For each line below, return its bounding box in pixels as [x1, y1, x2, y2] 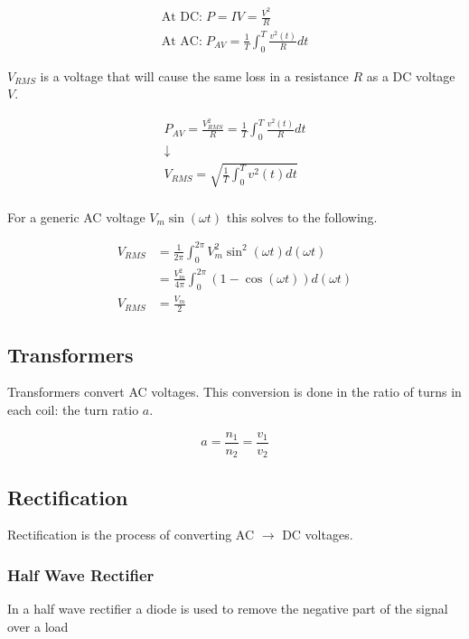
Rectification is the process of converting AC [7, 525, 255, 544]
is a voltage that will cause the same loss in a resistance [40, 66, 349, 85]
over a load [7, 616, 69, 635]
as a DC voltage [366, 66, 455, 85]
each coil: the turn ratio [7, 400, 139, 419]
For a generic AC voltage [7, 207, 145, 226]
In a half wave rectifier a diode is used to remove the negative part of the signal [7, 599, 448, 618]
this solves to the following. [226, 207, 378, 226]
